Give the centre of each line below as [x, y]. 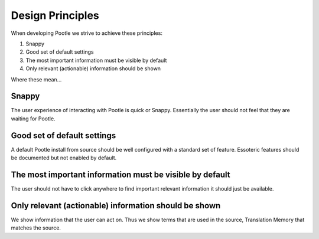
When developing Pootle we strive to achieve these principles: [87, 33]
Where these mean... [36, 79]
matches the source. [36, 228]
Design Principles [55, 15]
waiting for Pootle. [33, 119]
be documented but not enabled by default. [64, 158]
